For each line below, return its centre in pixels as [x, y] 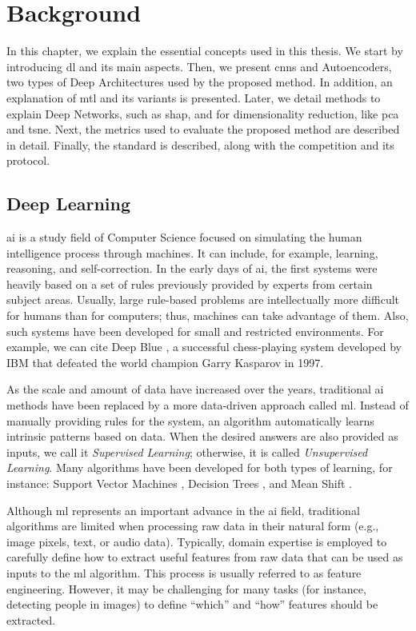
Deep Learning [69, 204]
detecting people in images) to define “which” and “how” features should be [192, 604]
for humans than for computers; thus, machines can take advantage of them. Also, [208, 315]
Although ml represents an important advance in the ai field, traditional [183, 510]
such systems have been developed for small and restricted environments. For [195, 331]
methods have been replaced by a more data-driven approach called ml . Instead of [208, 405]
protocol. [28, 160]
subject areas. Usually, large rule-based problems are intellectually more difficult [203, 300]
